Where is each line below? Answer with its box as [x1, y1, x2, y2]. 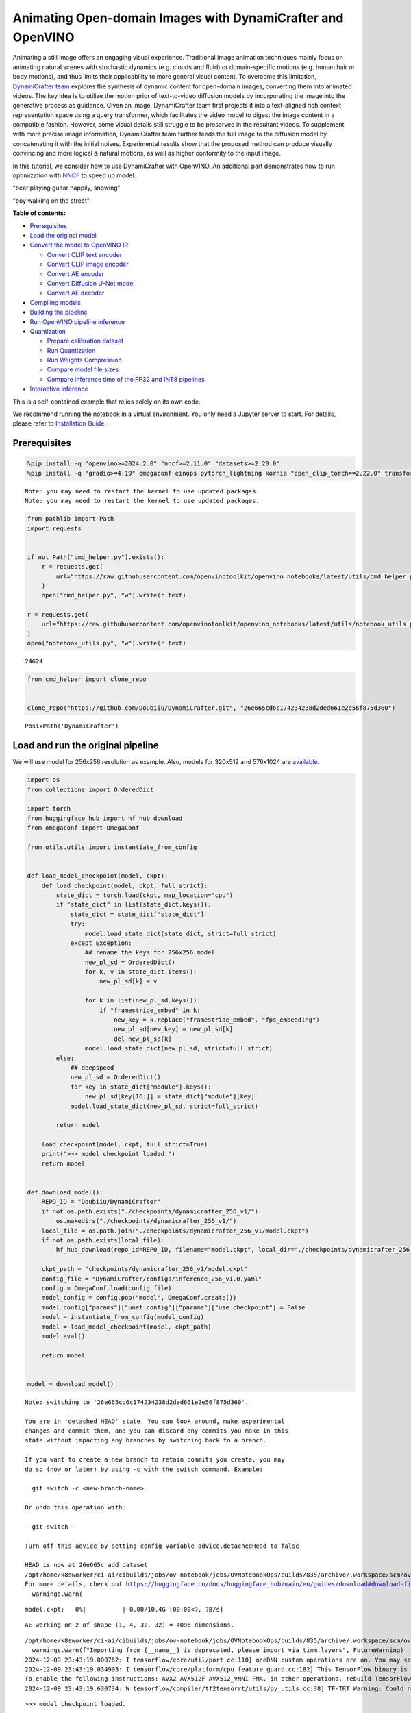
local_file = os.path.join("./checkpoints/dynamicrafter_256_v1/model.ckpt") [41, 1227, 310, 1235]
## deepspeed [70, 1063, 114, 1072]
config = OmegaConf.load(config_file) [41, 1284, 172, 1292]
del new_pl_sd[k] [113, 1035, 172, 1043]
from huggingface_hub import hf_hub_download [27, 814, 183, 822]
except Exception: [70, 939, 133, 947]
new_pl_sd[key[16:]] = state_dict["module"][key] [84, 1093, 255, 1100]
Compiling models [29, 298, 82, 306]
